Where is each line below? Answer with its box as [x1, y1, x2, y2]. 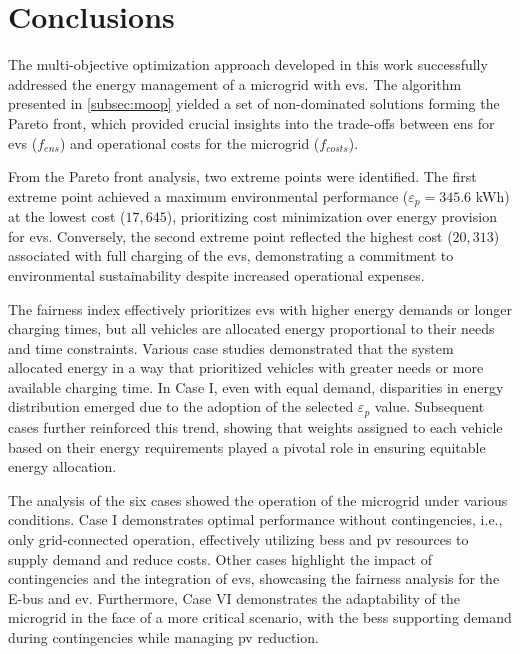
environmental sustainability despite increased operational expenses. [8, 264, 425, 285]
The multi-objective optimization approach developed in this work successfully [8, 54, 488, 75]
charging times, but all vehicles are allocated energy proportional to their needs [8, 318, 495, 339]
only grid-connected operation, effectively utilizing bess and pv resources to [8, 528, 469, 549]
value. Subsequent [374, 396, 485, 417]
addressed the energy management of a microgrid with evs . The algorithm [8, 73, 462, 94]
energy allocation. [8, 456, 117, 477]
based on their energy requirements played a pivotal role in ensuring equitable [8, 436, 486, 457]
